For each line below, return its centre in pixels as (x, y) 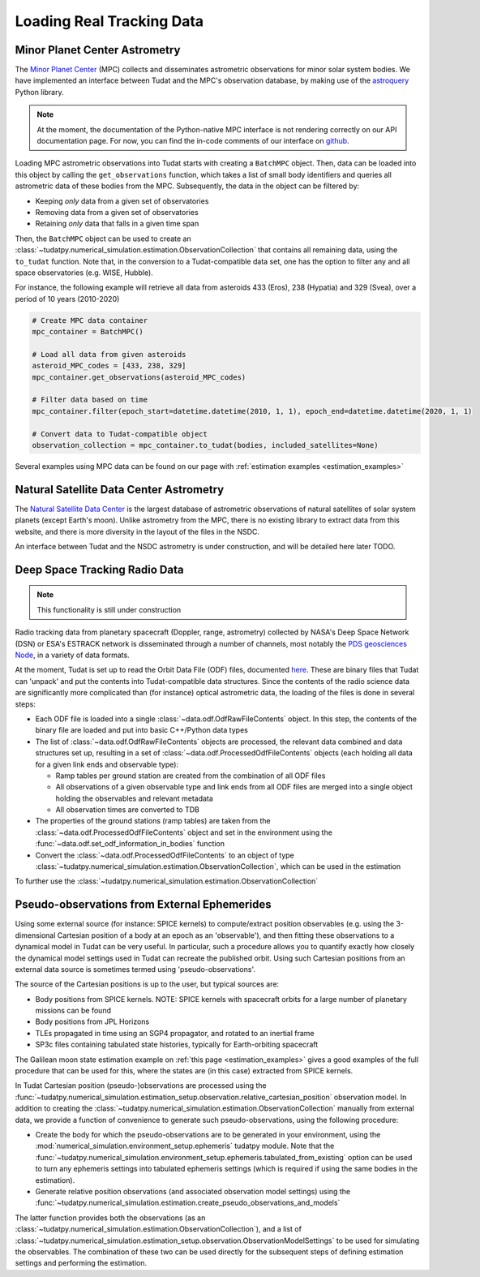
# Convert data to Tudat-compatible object (120, 434)
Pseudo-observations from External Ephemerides (143, 905)
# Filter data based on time (90, 400)
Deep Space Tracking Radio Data (99, 569)
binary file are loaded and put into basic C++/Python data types (142, 730)
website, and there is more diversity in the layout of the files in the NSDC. (137, 531)
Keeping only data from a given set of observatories (122, 201)
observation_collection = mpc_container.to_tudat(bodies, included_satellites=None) (205, 445)
